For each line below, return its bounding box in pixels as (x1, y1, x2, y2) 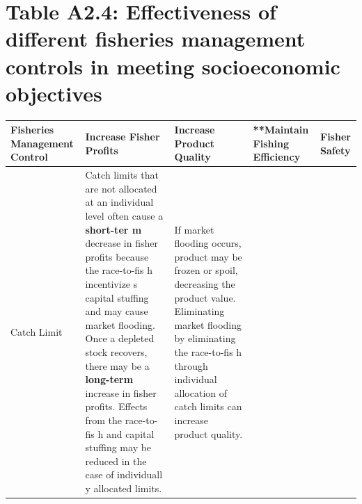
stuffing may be (85, 440, 152, 455)
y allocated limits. (85, 480, 162, 495)
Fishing (253, 136, 289, 150)
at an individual (85, 195, 154, 209)
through (174, 358, 208, 373)
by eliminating (174, 331, 236, 346)
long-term (85, 372, 134, 387)
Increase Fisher (85, 129, 160, 143)
